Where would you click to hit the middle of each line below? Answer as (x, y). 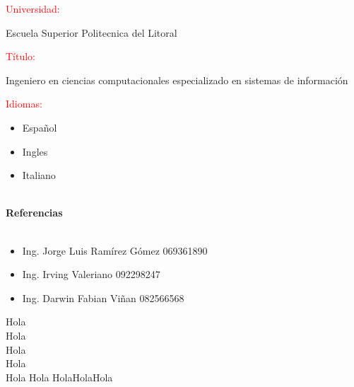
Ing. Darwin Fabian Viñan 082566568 (103, 298)
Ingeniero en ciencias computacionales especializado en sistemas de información (177, 80)
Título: (21, 56)
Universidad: (33, 8)
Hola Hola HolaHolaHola (59, 377)
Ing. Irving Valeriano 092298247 (91, 274)
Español (40, 127)
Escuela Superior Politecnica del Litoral (92, 32)
